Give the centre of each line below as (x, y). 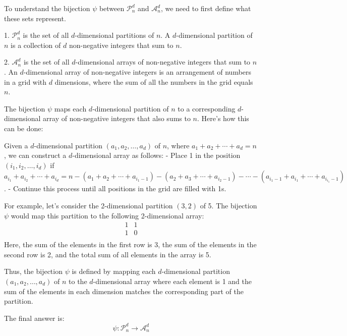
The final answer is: (34, 318)
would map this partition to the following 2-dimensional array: (107, 215)
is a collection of (36, 45)
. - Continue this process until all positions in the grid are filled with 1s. (115, 188)
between (112, 8)
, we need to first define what (206, 8)
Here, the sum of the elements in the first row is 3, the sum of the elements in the (130, 244)
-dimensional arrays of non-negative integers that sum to (163, 62)
